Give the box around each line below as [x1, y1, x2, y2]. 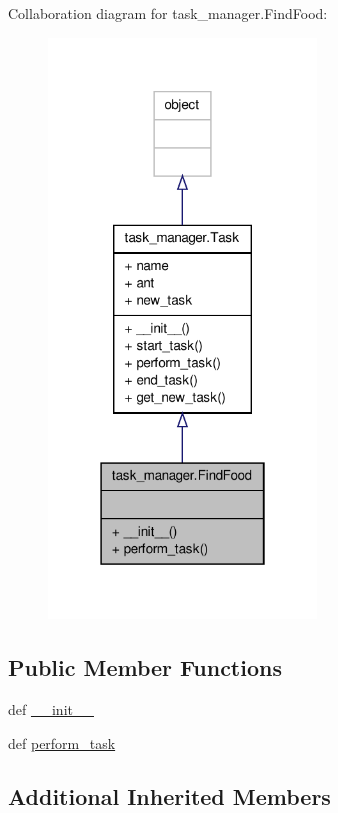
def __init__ [8, 698, 94, 719]
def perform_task [8, 732, 116, 753]
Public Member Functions [8, 652, 282, 683]
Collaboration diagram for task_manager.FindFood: [8, 3, 328, 23]
